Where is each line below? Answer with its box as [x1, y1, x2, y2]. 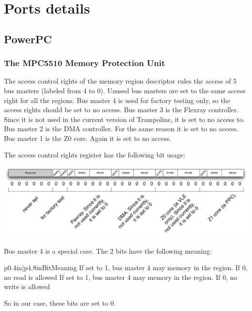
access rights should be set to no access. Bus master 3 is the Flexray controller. [4, 104, 239, 115]
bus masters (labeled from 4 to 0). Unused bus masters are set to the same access [4, 85, 246, 95]
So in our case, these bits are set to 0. [4, 297, 116, 308]
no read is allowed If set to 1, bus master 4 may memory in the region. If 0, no [4, 272, 237, 282]
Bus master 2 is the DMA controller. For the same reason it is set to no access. [4, 123, 238, 134]
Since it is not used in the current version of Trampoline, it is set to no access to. [4, 114, 245, 124]
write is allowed [4, 281, 50, 292]
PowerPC [4, 31, 52, 46]
